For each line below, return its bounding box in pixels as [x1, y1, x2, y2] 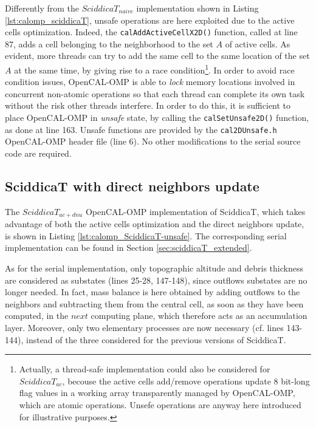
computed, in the [5, 309, 69, 322]
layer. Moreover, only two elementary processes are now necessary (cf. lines [5, 321, 284, 333]
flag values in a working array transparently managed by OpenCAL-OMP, [19, 386, 295, 399]
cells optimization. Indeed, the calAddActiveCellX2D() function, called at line [5, 26, 298, 38]
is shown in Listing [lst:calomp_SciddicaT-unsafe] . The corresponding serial [5, 229, 287, 242]
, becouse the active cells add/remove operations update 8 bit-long [62, 374, 310, 387]
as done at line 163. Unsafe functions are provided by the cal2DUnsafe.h [5, 123, 277, 135]
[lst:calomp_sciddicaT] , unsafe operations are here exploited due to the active [5, 13, 295, 26]
